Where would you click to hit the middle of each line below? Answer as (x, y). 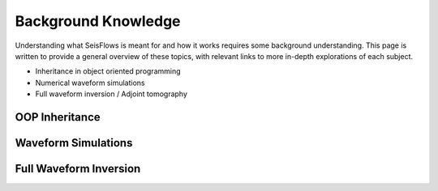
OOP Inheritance (58, 117)
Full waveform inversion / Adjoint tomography (112, 94)
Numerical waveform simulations (90, 83)
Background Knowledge (98, 21)
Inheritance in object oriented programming (108, 71)
